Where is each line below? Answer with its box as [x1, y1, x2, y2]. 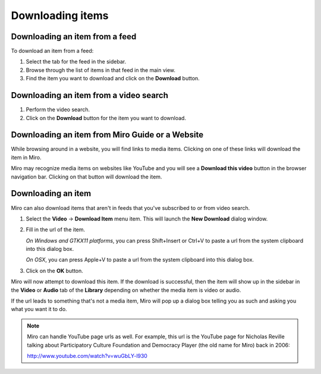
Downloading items [11, 9, 109, 22]
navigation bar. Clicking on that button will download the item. [11, 173, 162, 180]
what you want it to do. [11, 306, 68, 313]
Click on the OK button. [26, 267, 83, 274]
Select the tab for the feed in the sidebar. [26, 58, 127, 65]
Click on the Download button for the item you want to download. [26, 114, 187, 121]
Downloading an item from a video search [11, 90, 169, 100]
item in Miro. [11, 153, 42, 161]
